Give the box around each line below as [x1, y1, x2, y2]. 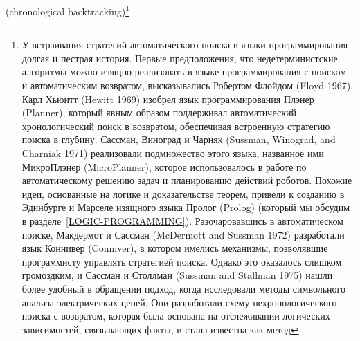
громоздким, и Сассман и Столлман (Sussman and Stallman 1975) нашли [21, 268, 333, 282]
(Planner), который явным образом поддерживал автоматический [21, 105, 296, 120]
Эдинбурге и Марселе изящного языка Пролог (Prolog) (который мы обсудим [21, 200, 350, 214]
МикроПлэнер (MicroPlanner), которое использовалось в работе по [21, 159, 307, 174]
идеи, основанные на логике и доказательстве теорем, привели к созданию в [21, 186, 345, 201]
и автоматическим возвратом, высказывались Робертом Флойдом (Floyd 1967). [21, 78, 354, 93]
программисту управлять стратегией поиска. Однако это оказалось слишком [21, 254, 342, 268]
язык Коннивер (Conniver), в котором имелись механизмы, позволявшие [21, 241, 328, 255]
